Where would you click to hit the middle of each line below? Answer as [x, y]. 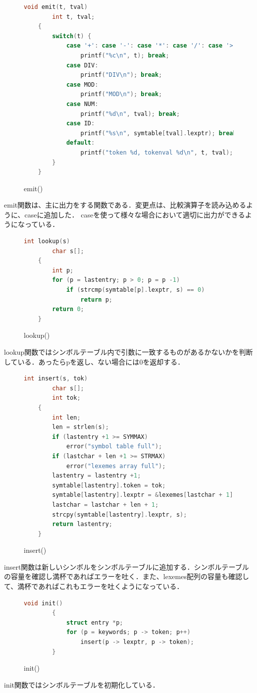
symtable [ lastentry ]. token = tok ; [109, 485]
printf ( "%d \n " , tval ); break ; [130, 114]
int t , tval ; [74, 17]
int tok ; [66, 398]
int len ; [66, 417]
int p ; [63, 270]
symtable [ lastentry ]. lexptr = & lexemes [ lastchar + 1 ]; [144, 495]
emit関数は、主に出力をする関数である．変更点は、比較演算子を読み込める [125, 205]
